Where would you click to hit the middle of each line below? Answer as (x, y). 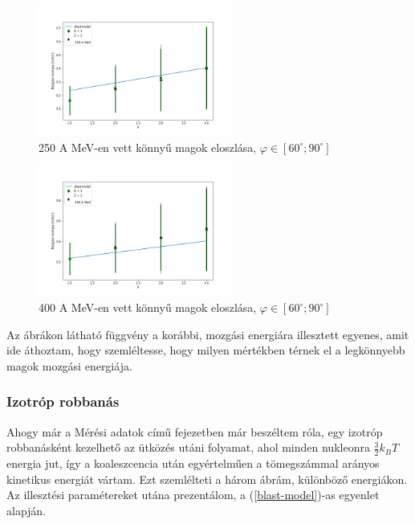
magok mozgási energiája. (69, 365)
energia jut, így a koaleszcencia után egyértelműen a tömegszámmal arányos (193, 463)
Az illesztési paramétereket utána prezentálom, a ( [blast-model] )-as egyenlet (193, 495)
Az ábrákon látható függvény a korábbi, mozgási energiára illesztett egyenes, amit (208, 334)
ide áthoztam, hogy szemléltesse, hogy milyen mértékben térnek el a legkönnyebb (206, 350)
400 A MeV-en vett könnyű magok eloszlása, (148, 307)
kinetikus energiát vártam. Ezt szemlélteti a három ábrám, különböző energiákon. (207, 479)
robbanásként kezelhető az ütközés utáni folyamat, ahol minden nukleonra (188, 447)
